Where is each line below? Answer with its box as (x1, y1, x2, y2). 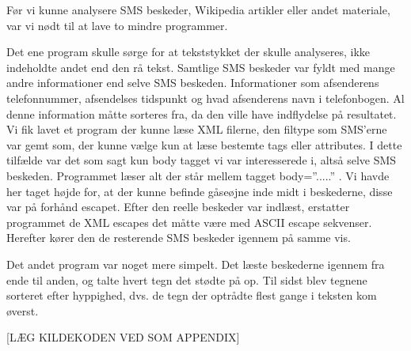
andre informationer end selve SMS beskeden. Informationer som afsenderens (6, 74, 379, 91)
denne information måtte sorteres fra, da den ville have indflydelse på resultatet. (6, 105, 397, 122)
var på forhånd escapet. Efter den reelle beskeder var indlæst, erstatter (6, 198, 350, 215)
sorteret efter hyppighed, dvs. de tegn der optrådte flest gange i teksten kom (6, 287, 377, 304)
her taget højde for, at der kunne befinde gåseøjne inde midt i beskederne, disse (6, 183, 393, 199)
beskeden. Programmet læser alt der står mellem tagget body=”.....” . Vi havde (6, 167, 390, 183)
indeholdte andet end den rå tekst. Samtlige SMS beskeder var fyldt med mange (6, 58, 395, 75)
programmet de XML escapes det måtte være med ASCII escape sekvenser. (6, 213, 372, 230)
